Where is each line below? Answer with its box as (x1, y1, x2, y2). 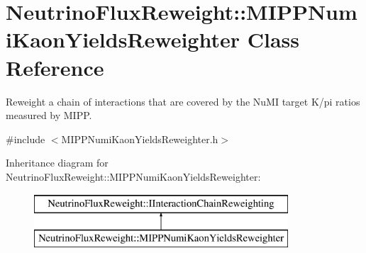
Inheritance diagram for (6, 155, 109, 170)
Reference (6, 52, 104, 81)
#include (6, 131, 45, 146)
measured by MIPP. (6, 108, 92, 123)
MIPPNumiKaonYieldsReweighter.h (61, 131, 218, 146)
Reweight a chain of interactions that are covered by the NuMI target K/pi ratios (6, 94, 360, 108)
